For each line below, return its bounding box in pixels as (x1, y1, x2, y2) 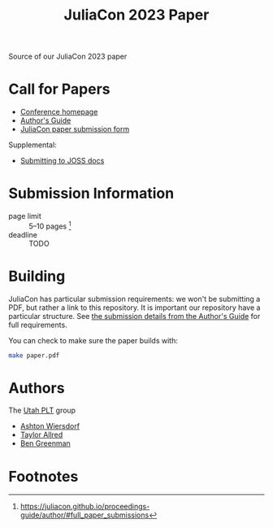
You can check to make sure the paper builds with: (8, 335, 179, 345)
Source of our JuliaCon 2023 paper (8, 51, 128, 62)
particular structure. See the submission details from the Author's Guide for (8, 311, 261, 321)
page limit (8, 212, 42, 221)
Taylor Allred (19, 430, 63, 440)
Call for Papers (8, 80, 110, 98)
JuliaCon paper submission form (19, 124, 130, 134)
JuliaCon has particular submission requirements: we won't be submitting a (8, 294, 261, 303)
